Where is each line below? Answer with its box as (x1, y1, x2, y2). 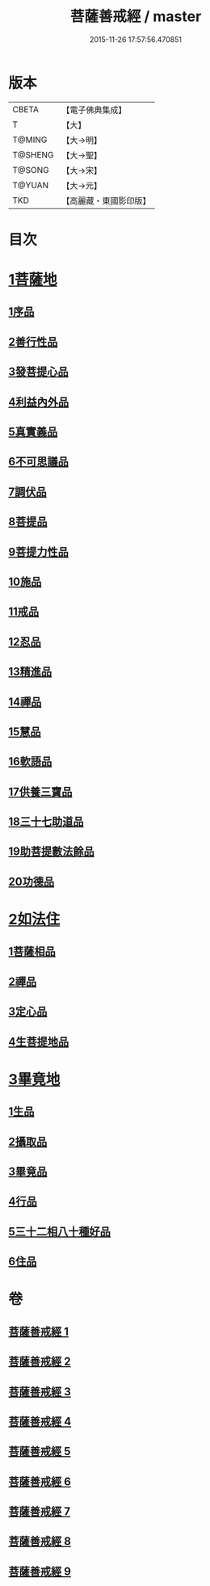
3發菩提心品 (8, 365, 69, 379)
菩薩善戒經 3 (8, 1385, 71, 1399)
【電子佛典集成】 (61, 104, 127, 116)
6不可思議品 (8, 455, 69, 469)
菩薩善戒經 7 (8, 1504, 71, 1519)
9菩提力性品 (8, 545, 69, 558)
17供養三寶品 (8, 785, 73, 798)
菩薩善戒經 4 (8, 1415, 72, 1428)
